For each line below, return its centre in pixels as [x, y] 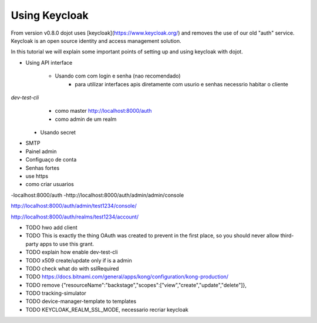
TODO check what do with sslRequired [72, 268]
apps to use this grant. [67, 244]
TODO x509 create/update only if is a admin [79, 260]
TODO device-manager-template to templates [81, 301]
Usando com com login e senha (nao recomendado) [118, 76]
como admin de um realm [86, 119]
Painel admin [41, 151]
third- [287, 235]
